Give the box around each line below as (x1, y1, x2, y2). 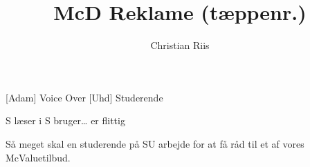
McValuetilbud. (6, 150, 71, 164)
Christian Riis (150, 38, 210, 52)
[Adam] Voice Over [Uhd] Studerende (6, 90, 163, 104)
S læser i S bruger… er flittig (6, 113, 125, 128)
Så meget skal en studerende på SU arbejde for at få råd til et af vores (6, 136, 304, 150)
